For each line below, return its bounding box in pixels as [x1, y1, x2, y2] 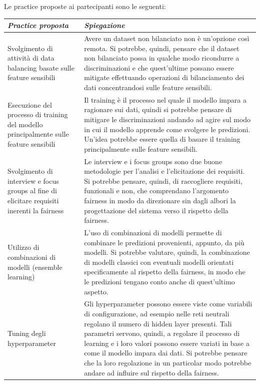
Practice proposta [7, 20, 69, 31]
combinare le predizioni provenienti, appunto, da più [84, 237, 244, 247]
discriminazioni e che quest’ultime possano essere [84, 62, 234, 73]
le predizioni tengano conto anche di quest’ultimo [84, 276, 235, 286]
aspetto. [84, 286, 108, 296]
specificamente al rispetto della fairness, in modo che [84, 266, 245, 277]
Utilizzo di [7, 242, 39, 252]
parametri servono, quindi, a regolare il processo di [84, 328, 240, 338]
